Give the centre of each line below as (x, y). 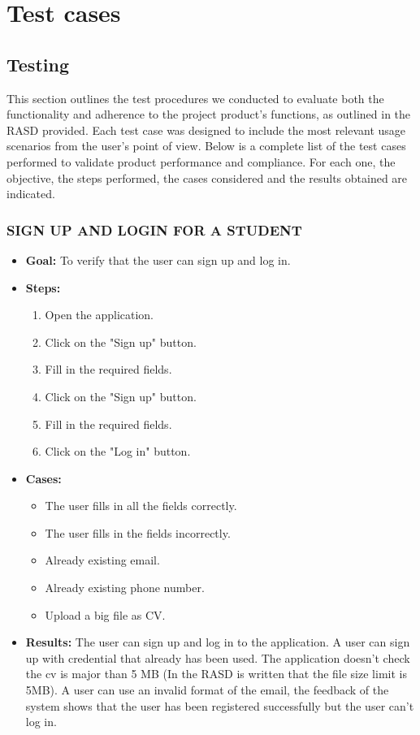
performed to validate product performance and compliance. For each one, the (201, 161)
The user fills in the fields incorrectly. (138, 532)
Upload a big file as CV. (105, 614)
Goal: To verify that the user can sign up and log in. (158, 259)
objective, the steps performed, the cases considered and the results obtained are (207, 177)
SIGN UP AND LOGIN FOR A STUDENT (154, 229)
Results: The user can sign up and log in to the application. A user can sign (218, 642)
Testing (38, 64)
